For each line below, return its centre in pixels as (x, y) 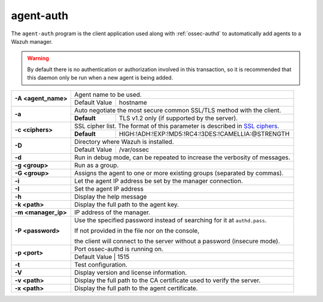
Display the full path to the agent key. (127, 205)
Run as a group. (96, 165)
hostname (133, 102)
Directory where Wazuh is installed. (124, 142)
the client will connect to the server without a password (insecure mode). (177, 241)
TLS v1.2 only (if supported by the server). (178, 118)
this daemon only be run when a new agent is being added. (100, 78)
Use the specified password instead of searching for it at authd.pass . (170, 220)
